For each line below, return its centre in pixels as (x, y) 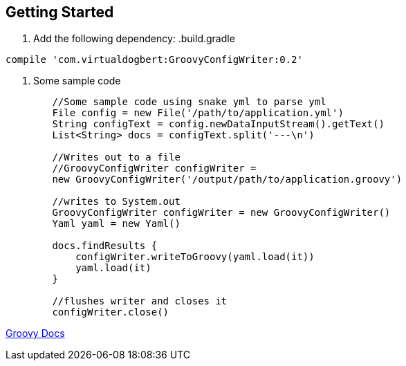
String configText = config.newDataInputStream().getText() (218, 124)
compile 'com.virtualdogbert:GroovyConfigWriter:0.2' (154, 60)
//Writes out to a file (116, 157)
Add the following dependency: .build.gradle (134, 39)
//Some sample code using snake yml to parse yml (189, 102)
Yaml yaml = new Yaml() (116, 224)
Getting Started (60, 12)
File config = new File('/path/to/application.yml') (198, 113)
